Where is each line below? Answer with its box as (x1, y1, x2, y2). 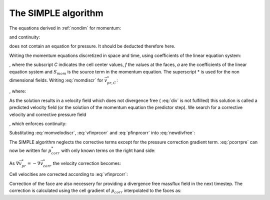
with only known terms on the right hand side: (60, 147, 156, 153)
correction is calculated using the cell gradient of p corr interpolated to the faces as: (9, 187, 182, 194)
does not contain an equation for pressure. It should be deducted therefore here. (9, 43, 175, 49)
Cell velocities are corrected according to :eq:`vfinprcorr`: (9, 171, 128, 177)
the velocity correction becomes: (52, 160, 121, 166)
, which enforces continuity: (9, 120, 67, 127)
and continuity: (9, 34, 40, 40)
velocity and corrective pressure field (9, 111, 86, 117)
